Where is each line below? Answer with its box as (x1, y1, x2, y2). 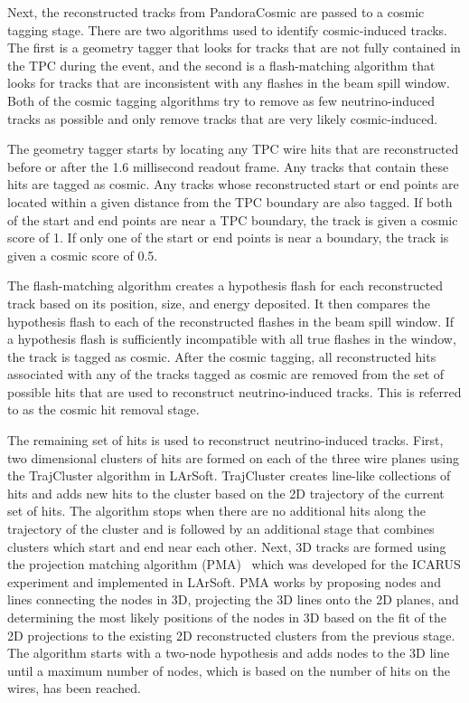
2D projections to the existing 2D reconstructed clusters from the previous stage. (7, 625, 455, 644)
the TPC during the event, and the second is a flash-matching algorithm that (7, 55, 436, 74)
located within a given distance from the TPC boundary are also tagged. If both (7, 192, 453, 211)
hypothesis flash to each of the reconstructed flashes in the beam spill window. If (7, 311, 455, 330)
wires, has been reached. (7, 679, 141, 698)
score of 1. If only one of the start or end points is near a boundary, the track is (7, 228, 449, 247)
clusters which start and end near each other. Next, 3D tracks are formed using (7, 537, 446, 556)
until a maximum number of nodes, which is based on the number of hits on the (7, 660, 450, 679)
